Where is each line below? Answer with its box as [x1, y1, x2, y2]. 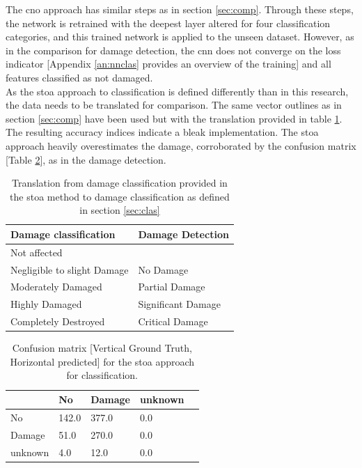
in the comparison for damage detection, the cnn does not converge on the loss [6, 42, 341, 57]
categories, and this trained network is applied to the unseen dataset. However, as [6, 29, 354, 44]
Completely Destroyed [10, 314, 105, 329]
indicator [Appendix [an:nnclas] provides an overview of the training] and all [6, 56, 331, 71]
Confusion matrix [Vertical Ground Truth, [12, 341, 192, 355]
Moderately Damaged [10, 279, 102, 294]
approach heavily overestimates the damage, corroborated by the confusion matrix [6, 138, 356, 153]
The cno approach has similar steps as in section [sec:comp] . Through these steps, [6, 2, 354, 16]
